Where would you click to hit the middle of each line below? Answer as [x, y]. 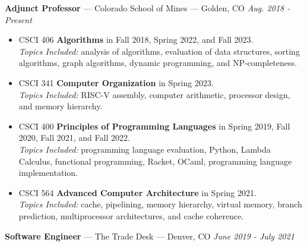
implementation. [48, 173]
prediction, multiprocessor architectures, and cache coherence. [131, 215]
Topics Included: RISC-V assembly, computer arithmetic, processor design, [154, 94]
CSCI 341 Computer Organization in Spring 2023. [116, 82]
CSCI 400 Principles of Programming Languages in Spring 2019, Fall [154, 126]
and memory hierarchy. [61, 106]
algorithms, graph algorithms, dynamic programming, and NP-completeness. [158, 63]
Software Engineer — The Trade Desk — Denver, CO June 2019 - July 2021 [150, 236]
